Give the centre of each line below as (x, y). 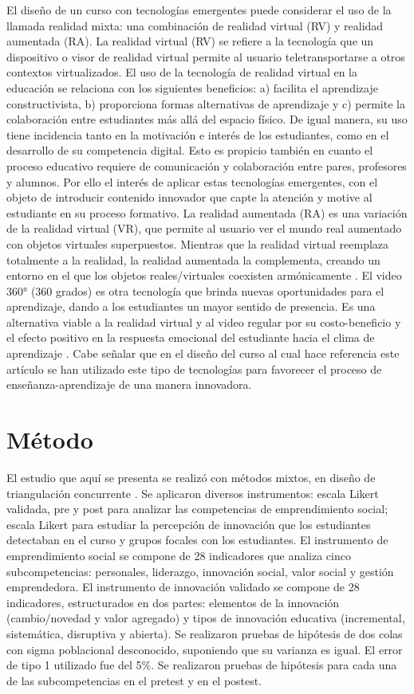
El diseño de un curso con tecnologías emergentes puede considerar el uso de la (199, 10)
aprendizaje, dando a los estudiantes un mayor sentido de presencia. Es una (191, 306)
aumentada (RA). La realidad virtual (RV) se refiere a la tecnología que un (190, 41)
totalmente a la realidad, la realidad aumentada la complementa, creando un (193, 259)
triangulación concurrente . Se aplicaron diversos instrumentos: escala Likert (193, 493)
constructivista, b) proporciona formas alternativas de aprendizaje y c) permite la (206, 103)
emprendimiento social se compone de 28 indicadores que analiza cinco (179, 555)
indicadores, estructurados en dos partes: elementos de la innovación (173, 602)
